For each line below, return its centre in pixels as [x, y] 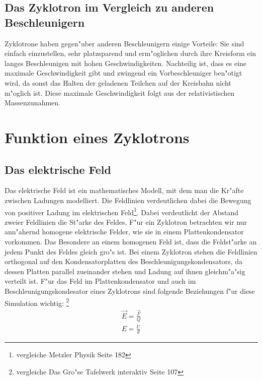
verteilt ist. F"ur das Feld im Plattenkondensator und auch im [100, 281]
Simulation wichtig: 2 [37, 302]
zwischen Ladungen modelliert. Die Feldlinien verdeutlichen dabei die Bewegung [128, 200]
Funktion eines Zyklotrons [97, 137]
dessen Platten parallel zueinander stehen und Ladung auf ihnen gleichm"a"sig [125, 271]
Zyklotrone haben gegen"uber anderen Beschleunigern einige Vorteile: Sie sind [124, 43]
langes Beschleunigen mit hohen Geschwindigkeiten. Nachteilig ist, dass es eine [126, 63]
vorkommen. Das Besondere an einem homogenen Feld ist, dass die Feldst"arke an [131, 241]
